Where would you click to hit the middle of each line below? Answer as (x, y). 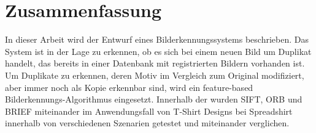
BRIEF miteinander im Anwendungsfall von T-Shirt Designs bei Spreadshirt (149, 111)
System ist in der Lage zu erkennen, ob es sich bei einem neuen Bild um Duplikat (158, 51)
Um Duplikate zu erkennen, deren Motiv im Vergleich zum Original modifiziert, (155, 75)
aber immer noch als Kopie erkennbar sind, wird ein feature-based (129, 87)
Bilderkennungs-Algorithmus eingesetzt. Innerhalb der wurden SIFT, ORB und (154, 99)
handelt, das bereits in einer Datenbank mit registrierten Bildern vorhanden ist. (155, 63)
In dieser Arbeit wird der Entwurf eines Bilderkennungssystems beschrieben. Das (157, 39)
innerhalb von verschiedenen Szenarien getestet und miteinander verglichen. (147, 123)
